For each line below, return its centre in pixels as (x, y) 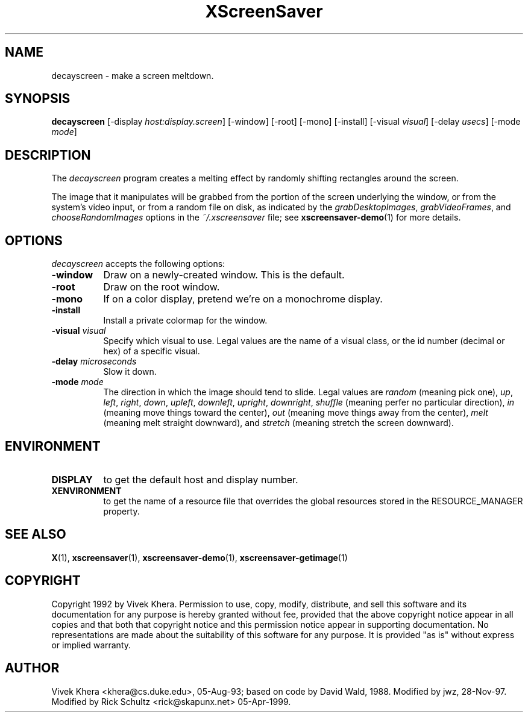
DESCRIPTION (48, 155)
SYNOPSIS (38, 99)
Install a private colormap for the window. (185, 321)
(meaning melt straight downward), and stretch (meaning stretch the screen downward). (278, 423)
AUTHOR (32, 668)
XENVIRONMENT (86, 490)
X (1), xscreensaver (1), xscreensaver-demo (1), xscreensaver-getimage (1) (200, 557)
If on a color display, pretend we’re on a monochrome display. (243, 299)
